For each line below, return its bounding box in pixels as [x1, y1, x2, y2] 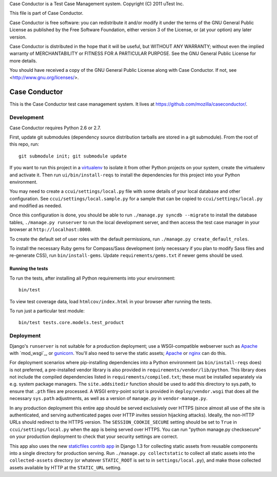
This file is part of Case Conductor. [9, 10, 84, 16]
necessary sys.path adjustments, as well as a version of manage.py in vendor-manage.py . [9, 395, 208, 402]
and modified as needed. [9, 203, 63, 209]
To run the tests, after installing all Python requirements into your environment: [9, 275, 175, 281]
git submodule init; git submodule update [18, 153, 127, 159]
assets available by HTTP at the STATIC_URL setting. [9, 464, 122, 470]
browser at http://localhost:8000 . [9, 226, 92, 233]
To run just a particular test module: [9, 308, 85, 314]
